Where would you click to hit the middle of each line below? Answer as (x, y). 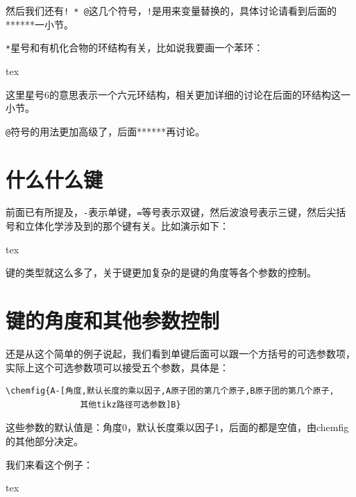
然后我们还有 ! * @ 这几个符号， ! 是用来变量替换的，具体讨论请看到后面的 (171, 10)
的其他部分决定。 (44, 441)
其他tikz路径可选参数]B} (130, 404)
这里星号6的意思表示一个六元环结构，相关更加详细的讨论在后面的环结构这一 (178, 94)
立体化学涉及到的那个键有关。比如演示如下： (127, 226)
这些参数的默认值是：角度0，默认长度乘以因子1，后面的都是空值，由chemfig (177, 427)
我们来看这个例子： (49, 464)
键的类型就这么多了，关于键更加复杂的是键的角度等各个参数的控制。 (161, 272)
